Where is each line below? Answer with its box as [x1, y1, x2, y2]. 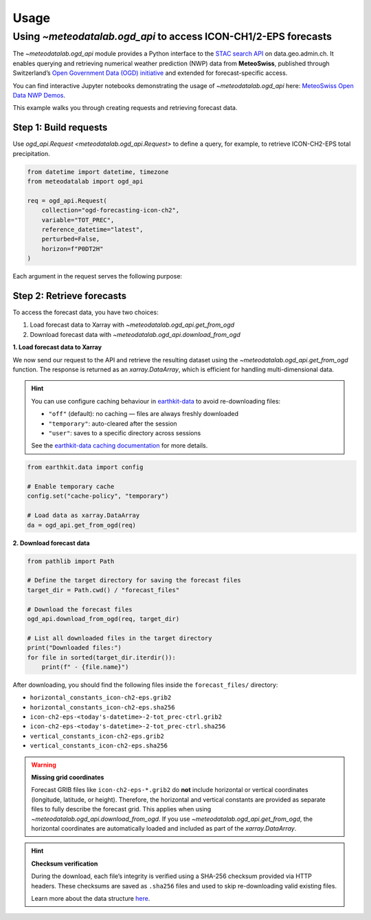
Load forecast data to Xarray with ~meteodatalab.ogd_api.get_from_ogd [30, 320, 235, 329]
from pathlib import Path [27, 557, 115, 565]
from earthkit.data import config [27, 463, 144, 471]
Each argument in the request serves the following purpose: [12, 272, 182, 281]
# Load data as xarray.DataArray [27, 512, 140, 519]
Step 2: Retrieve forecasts [12, 289, 127, 302]
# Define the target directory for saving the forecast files [27, 576, 241, 584]
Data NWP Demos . [12, 91, 65, 99]
